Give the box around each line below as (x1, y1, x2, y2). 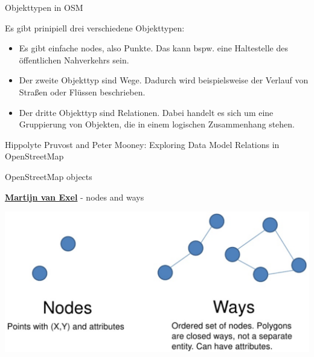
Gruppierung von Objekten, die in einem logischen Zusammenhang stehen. (19, 118, 295, 130)
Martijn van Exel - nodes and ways (5, 190, 144, 203)
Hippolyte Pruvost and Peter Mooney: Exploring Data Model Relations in (5, 138, 280, 150)
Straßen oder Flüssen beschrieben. (19, 85, 146, 98)
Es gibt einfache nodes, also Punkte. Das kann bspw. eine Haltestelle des (19, 42, 289, 54)
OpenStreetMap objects (5, 170, 92, 182)
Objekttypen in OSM (5, 1, 83, 13)
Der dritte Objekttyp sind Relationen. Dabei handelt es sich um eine (19, 106, 274, 118)
